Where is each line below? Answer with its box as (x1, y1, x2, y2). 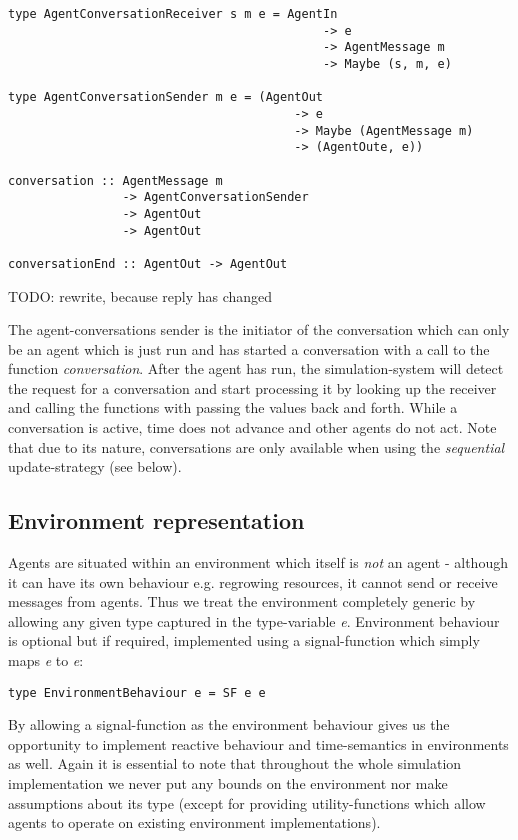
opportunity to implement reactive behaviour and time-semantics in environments (8, 733, 509, 754)
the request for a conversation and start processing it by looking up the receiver (8, 377, 497, 398)
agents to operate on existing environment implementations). (8, 812, 381, 833)
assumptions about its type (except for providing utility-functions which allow (8, 792, 486, 813)
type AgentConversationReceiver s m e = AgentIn (8, 7, 338, 21)
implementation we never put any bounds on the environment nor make (8, 773, 448, 794)
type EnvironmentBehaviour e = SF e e (8, 685, 266, 700)
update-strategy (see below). (8, 456, 182, 477)
